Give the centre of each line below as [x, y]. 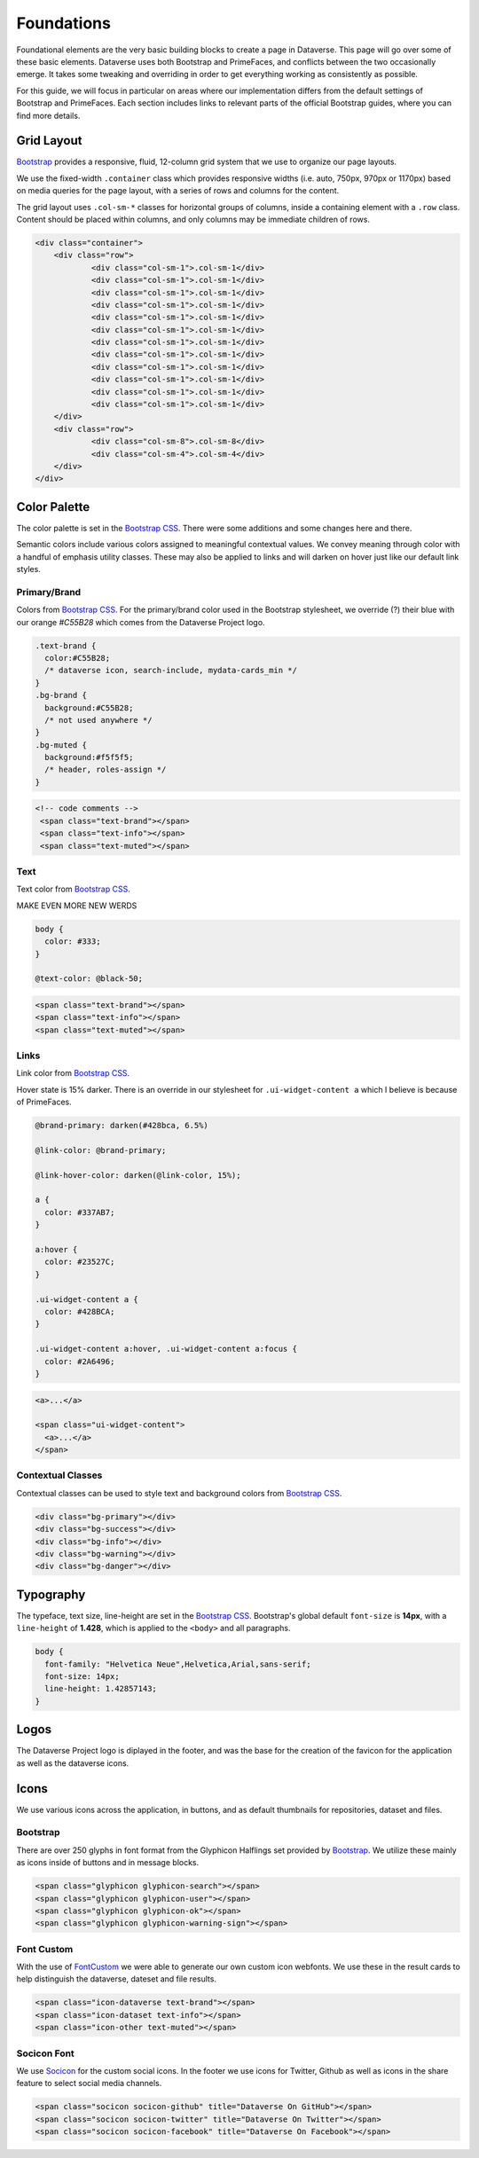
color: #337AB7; [80, 1212]
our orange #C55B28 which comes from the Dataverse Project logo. [141, 622]
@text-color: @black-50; [89, 979]
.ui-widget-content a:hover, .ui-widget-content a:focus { [166, 1349]
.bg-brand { [61, 695]
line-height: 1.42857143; [101, 1689]
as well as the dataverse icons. [73, 1763]
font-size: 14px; [82, 1677]
